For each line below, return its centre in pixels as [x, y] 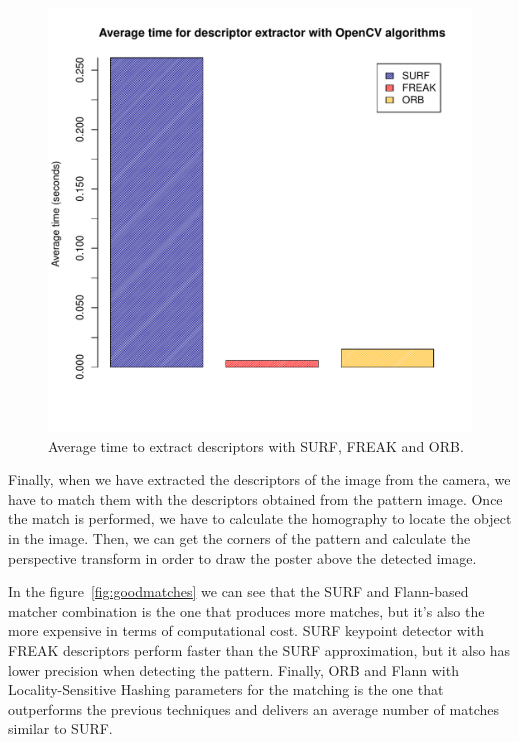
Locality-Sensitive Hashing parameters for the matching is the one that [226, 689]
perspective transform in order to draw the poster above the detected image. [242, 557]
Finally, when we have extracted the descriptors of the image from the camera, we [259, 479]
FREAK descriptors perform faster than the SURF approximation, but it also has [259, 649]
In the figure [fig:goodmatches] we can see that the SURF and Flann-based [238, 591]
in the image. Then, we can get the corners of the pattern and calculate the [239, 537]
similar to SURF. [60, 728]
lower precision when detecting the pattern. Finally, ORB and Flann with [233, 669]
